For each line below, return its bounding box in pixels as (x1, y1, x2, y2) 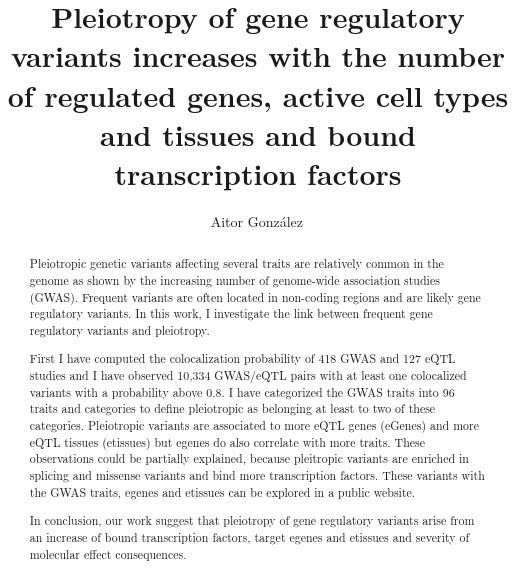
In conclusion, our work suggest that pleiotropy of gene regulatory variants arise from (29, 512, 475, 529)
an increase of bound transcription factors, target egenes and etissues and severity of (29, 528, 470, 545)
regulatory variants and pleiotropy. (29, 321, 210, 338)
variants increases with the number (10, 35, 506, 76)
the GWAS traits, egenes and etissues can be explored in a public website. (29, 483, 416, 500)
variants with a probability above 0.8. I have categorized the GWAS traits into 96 (29, 383, 455, 400)
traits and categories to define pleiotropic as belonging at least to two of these (29, 400, 436, 417)
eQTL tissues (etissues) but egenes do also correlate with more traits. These (29, 433, 426, 450)
